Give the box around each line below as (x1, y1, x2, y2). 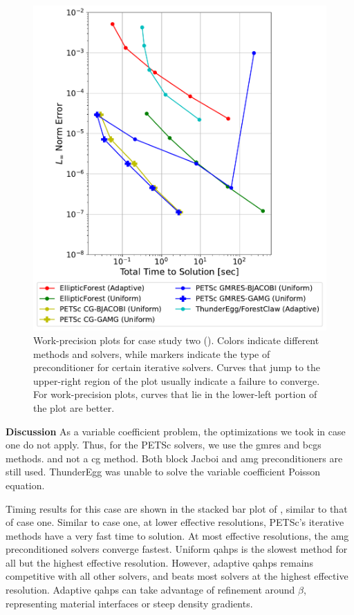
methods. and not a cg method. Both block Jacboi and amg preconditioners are (6, 451, 343, 465)
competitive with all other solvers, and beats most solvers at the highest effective (6, 569, 348, 583)
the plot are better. (33, 400, 115, 415)
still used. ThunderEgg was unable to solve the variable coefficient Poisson (6, 464, 321, 479)
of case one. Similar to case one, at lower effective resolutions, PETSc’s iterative (6, 515, 344, 529)
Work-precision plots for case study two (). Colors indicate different (33, 332, 319, 347)
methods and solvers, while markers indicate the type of (33, 346, 270, 361)
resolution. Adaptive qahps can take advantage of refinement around (6, 583, 295, 597)
